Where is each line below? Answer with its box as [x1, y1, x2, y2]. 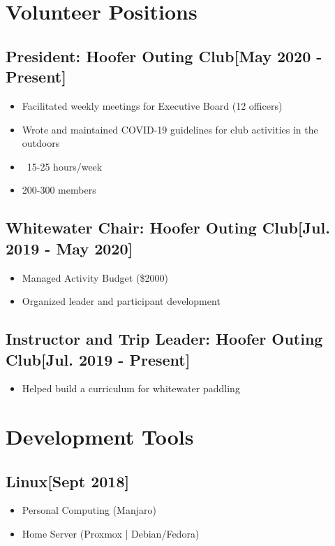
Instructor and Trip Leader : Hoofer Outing [6, 328, 323, 350]
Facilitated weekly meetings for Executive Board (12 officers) [22, 98, 283, 113]
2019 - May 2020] [6, 237, 133, 259]
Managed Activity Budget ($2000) [22, 270, 168, 285]
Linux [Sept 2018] [6, 470, 130, 491]
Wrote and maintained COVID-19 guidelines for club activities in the [22, 122, 318, 136]
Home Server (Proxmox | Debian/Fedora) [22, 526, 200, 541]
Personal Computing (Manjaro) [22, 503, 156, 517]
